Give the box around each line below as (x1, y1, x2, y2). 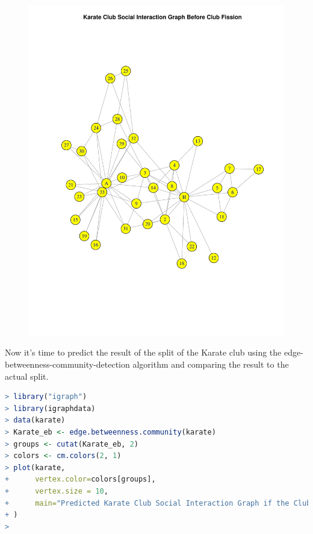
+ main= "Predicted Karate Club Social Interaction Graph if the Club (5, 498, 311, 507)
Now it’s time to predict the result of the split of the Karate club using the (5, 346, 282, 359)
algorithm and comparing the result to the (132, 358, 289, 371)
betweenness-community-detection (5, 358, 130, 371)
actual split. (5, 369, 49, 382)
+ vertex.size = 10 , (5, 487, 108, 496)
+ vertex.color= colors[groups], (5, 475, 156, 484)
